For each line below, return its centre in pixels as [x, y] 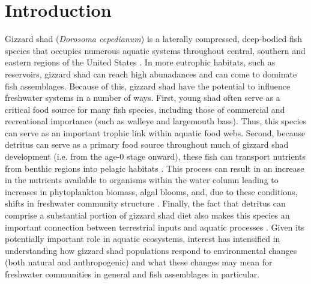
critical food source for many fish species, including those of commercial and [145, 109]
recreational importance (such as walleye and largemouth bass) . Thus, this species [156, 121]
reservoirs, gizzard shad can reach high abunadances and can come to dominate [151, 74]
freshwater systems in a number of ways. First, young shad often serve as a [143, 98]
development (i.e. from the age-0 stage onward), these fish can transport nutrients [155, 156]
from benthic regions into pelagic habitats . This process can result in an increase [155, 168]
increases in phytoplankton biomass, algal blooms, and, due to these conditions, [151, 191]
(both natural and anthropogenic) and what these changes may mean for [139, 262]
